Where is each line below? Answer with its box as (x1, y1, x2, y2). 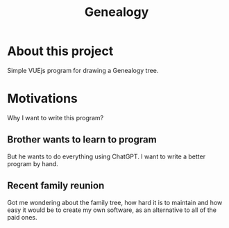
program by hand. (7, 159, 59, 168)
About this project (7, 43, 114, 59)
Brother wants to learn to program (7, 133, 158, 146)
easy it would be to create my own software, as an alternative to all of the (7, 206, 217, 214)
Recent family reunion (7, 180, 105, 192)
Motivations (7, 91, 78, 106)
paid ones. (7, 213, 37, 221)
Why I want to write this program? (7, 113, 104, 122)
